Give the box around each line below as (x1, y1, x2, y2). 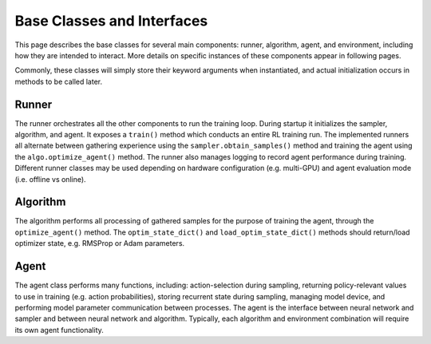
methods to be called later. (14, 77, 103, 86)
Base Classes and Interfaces (14, 12, 208, 30)
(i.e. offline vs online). (14, 174, 87, 184)
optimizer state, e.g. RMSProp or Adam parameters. (14, 239, 185, 248)
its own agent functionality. (14, 325, 104, 334)
